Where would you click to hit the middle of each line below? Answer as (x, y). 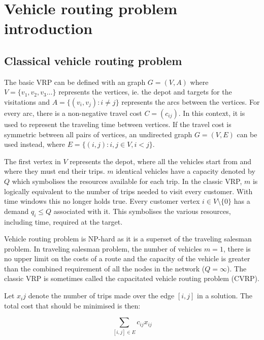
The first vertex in (32, 161)
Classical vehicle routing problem (93, 60)
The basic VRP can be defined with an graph (75, 82)
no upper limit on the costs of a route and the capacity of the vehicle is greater (127, 258)
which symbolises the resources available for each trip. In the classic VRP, (127, 181)
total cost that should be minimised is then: (72, 305)
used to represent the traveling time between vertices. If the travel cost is (118, 124)
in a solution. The (225, 296)
